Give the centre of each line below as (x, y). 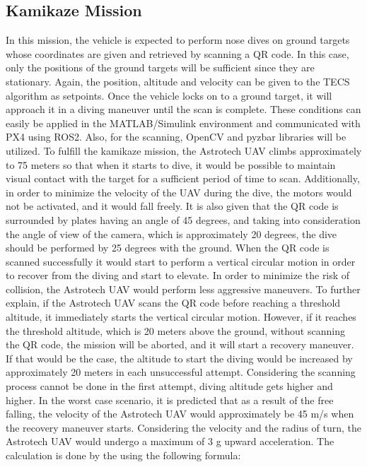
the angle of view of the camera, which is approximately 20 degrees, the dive (171, 233)
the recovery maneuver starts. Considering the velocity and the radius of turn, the (184, 427)
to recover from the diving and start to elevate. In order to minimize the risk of (178, 275)
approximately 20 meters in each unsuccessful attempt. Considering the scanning (181, 372)
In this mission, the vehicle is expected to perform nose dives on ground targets (178, 40)
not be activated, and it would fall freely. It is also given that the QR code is (172, 206)
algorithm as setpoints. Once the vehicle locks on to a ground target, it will (169, 95)
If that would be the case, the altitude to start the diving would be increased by (179, 358)
